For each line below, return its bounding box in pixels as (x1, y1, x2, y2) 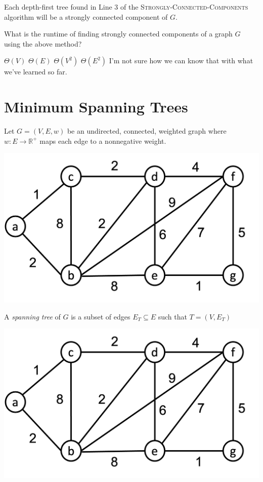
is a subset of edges (71, 311, 130, 322)
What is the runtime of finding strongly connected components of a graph (4, 28, 233, 39)
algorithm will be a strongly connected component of (4, 11, 168, 22)
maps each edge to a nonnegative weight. (39, 135, 166, 146)
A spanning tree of (4, 311, 61, 322)
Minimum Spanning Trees (4, 96, 188, 117)
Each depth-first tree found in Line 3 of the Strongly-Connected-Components (4, 2, 248, 12)
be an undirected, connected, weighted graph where (67, 126, 227, 136)
